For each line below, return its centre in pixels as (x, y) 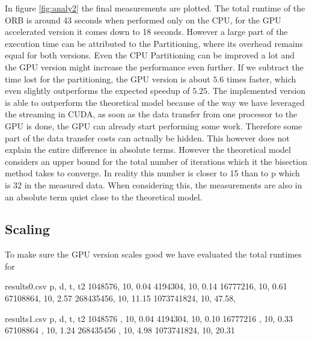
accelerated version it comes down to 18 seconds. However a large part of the (146, 32)
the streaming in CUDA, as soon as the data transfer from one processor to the (151, 114)
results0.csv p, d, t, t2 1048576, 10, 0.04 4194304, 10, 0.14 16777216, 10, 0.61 (146, 286)
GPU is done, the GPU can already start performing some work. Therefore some (154, 125)
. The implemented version (257, 91)
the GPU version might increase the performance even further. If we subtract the (154, 66)
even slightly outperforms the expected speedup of (97, 91)
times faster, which (261, 79)
